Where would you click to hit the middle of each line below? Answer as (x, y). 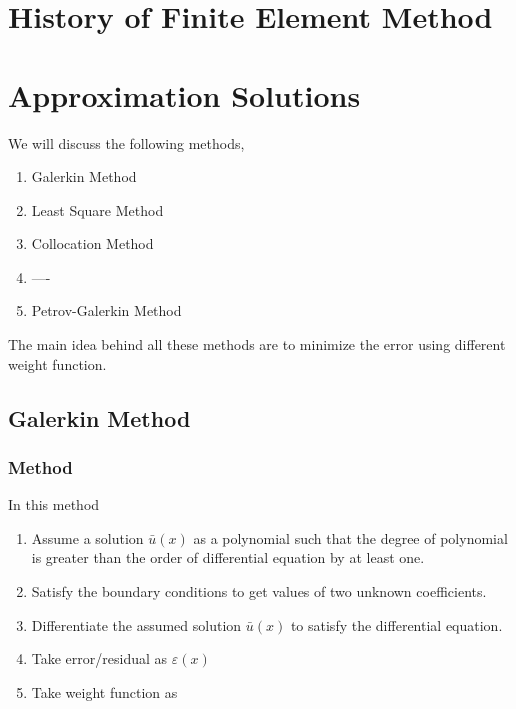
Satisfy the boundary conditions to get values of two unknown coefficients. (259, 591)
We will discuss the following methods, (126, 142)
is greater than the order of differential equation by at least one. (228, 557)
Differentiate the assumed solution (136, 624)
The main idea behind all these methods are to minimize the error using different (257, 344)
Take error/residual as (99, 658)
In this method (54, 504)
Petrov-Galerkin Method (106, 310)
